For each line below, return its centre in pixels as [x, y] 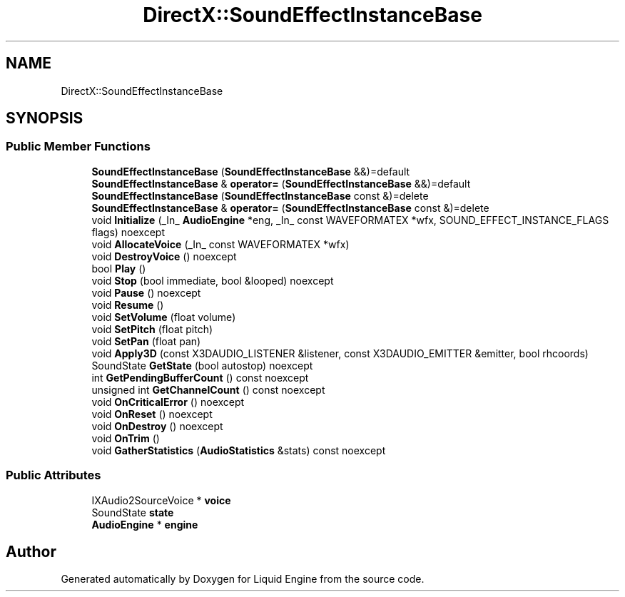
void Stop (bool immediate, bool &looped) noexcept [213, 280]
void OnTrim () [126, 438]
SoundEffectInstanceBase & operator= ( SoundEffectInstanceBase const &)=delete [290, 208]
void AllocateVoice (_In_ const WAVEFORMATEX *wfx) [220, 244]
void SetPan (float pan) [146, 341]
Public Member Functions [78, 147]
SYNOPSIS [45, 118]
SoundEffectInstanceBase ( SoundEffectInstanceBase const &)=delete [260, 195]
